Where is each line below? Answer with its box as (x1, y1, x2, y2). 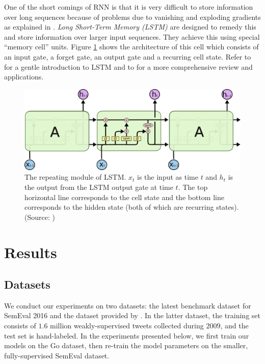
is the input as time (137, 172, 198, 182)
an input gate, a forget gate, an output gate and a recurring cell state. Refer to (4, 51, 251, 62)
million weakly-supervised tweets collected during (50, 320, 204, 331)
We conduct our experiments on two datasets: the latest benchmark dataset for (4, 300, 251, 311)
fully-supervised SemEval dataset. (4, 350, 110, 360)
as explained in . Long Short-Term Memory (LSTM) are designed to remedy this (4, 21, 256, 32)
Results (4, 241, 57, 262)
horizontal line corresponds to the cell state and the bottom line (24, 191, 224, 202)
